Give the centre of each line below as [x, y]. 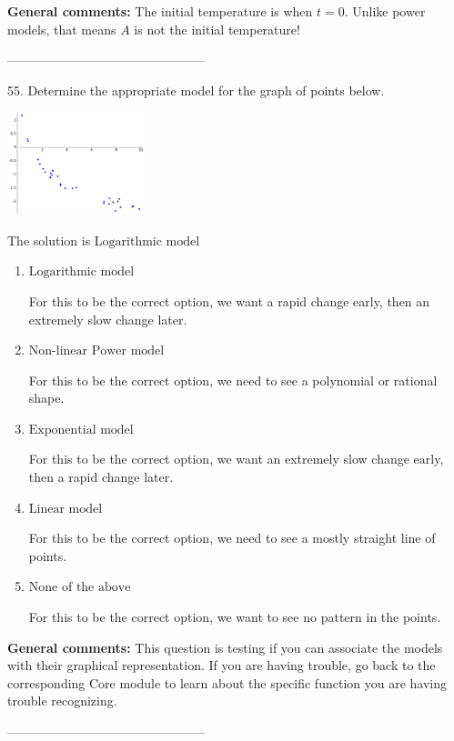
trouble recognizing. [62, 701]
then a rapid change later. [101, 477]
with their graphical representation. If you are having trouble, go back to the [222, 665]
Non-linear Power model [96, 351]
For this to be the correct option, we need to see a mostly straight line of [232, 538]
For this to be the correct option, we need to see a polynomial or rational [233, 380]
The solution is [49, 240]
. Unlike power [385, 11]
